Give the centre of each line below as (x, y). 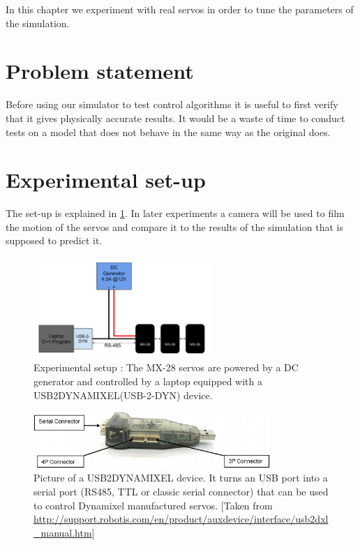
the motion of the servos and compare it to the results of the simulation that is (174, 226)
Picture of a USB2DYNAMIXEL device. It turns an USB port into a (181, 478)
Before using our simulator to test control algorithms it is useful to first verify (172, 104)
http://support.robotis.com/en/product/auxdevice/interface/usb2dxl (181, 519)
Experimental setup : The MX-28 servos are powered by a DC (166, 367)
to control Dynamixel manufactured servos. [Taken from (153, 505)
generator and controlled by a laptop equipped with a (148, 381)
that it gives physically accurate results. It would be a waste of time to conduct (175, 118)
